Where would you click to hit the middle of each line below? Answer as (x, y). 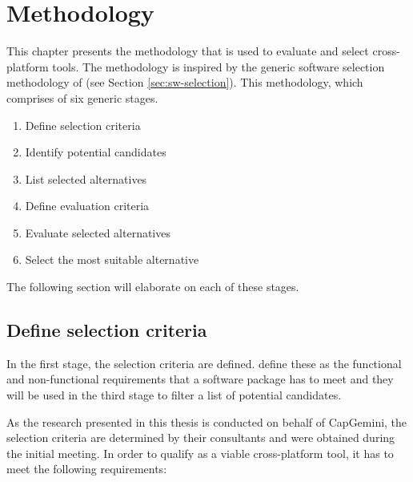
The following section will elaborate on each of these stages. (153, 287)
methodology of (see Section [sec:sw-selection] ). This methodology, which (185, 82)
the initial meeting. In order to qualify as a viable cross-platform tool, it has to (200, 453)
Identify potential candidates (96, 152)
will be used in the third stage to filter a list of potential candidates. (174, 395)
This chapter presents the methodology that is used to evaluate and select (188, 51)
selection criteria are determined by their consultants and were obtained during (201, 437)
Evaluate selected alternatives (98, 232)
